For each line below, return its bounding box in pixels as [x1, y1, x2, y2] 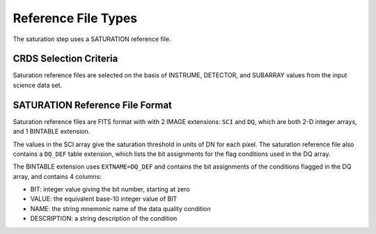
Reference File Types [13, 10, 138, 26]
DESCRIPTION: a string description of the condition [30, 214, 178, 223]
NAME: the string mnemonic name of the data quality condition [30, 204, 211, 212]
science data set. [13, 81, 63, 89]
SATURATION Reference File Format [13, 99, 172, 111]
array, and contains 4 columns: [13, 172, 102, 180]
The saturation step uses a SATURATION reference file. [13, 35, 171, 43]
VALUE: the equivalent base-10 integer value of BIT [30, 195, 178, 203]
